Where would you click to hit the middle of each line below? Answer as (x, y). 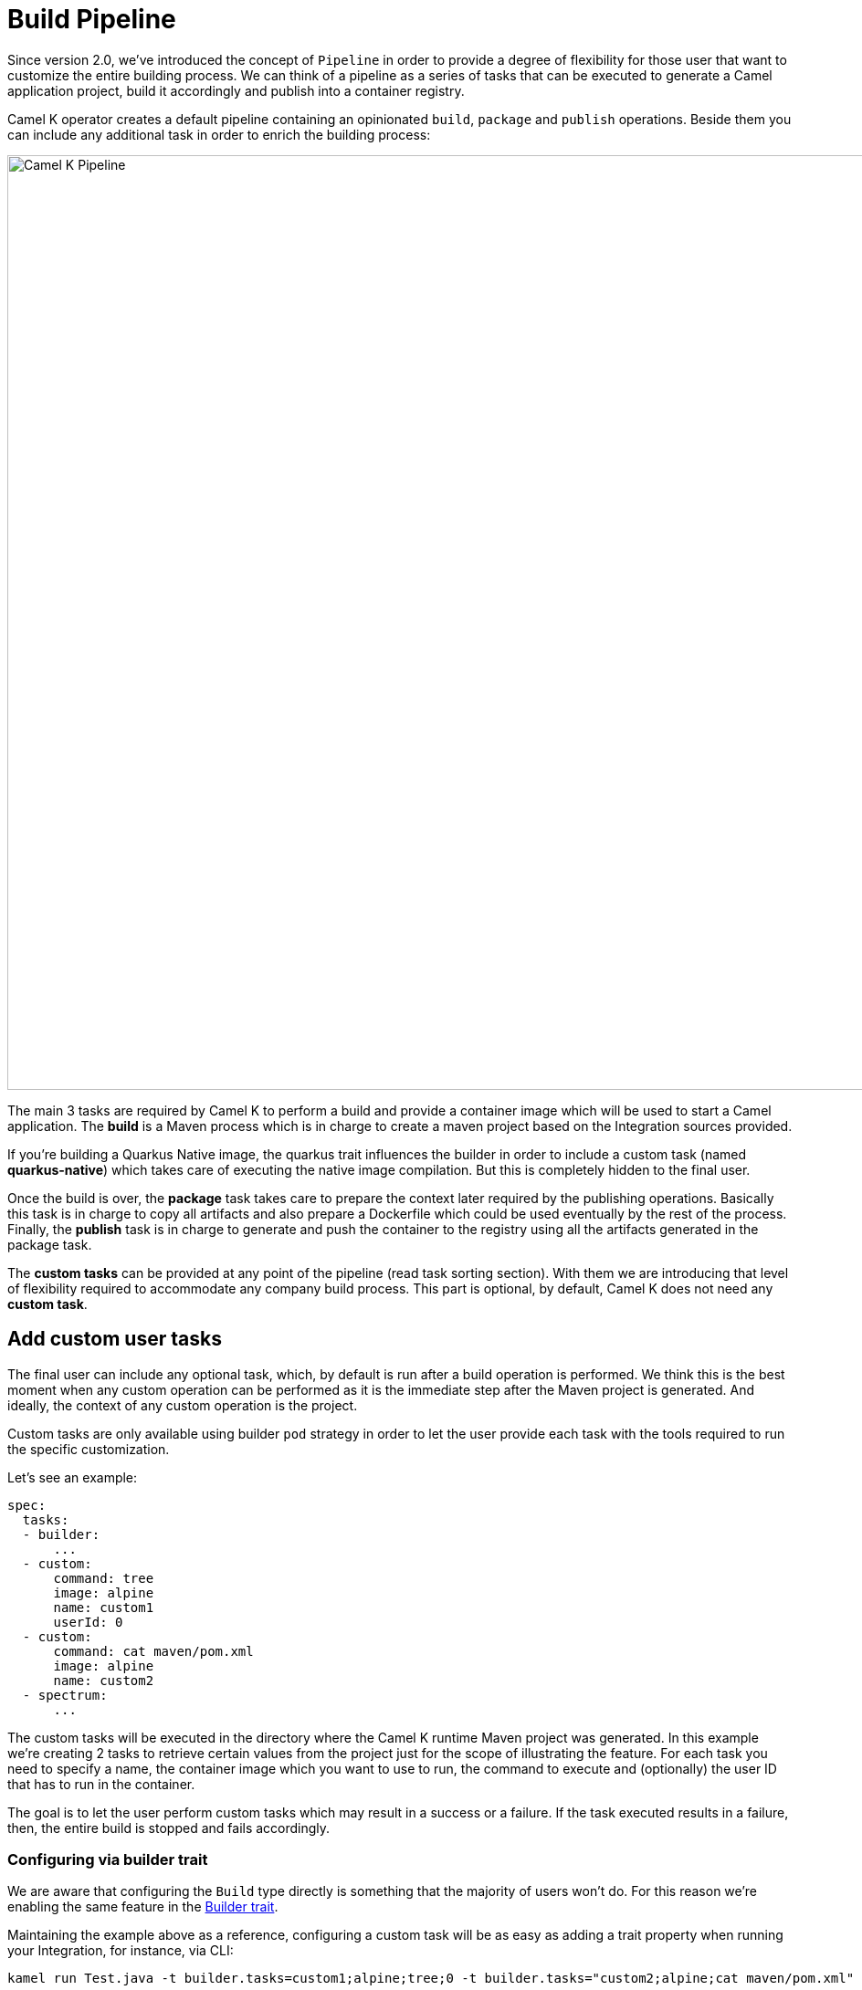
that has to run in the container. (101, 1784)
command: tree (104, 1578)
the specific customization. (89, 1449)
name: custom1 (104, 1607)
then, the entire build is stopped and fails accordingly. (169, 1828)
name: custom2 (104, 1680)
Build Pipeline (92, 19)
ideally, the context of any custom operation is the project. (183, 1405)
